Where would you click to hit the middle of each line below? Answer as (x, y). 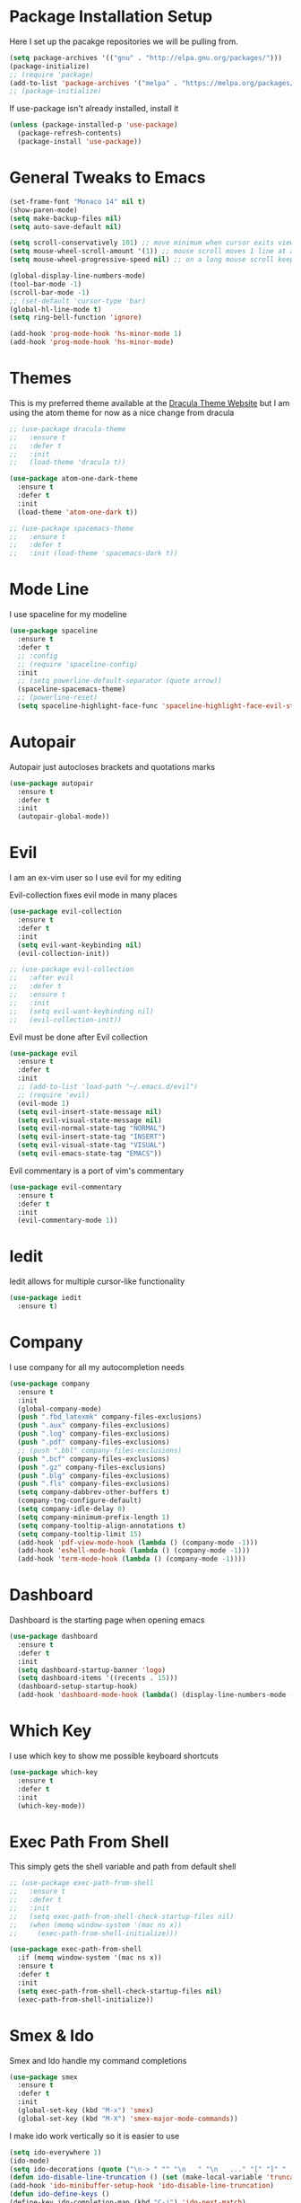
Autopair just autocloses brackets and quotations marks (112, 766)
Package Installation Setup (111, 17)
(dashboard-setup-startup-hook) (78, 1686)
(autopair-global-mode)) (64, 817)
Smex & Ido (52, 2035)
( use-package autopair (52, 783)
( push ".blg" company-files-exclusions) (94, 1475)
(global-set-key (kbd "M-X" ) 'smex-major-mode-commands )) (128, 2119)
